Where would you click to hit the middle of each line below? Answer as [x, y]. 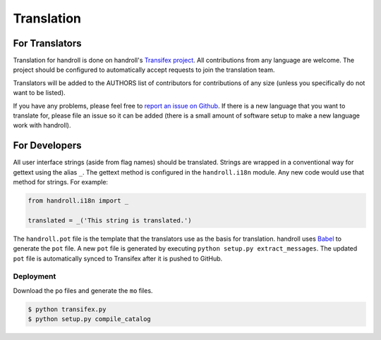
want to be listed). [40, 93]
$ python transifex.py [67, 309]
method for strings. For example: [61, 182]
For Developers [47, 145]
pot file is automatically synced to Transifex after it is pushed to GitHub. [118, 258]
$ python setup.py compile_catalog [89, 319]
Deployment [35, 277]
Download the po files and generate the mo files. [83, 290]
